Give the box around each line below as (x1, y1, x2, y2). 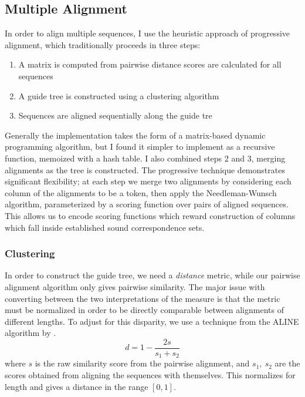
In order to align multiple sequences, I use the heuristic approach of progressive (5, 27, 290, 39)
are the (274, 357, 300, 369)
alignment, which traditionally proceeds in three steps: (5, 38, 201, 51)
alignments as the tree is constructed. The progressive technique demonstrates (5, 163, 285, 176)
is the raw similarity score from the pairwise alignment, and (35, 357, 250, 369)
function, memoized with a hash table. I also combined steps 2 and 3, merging (5, 152, 286, 164)
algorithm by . (5, 327, 56, 339)
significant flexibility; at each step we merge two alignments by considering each (5, 175, 292, 187)
